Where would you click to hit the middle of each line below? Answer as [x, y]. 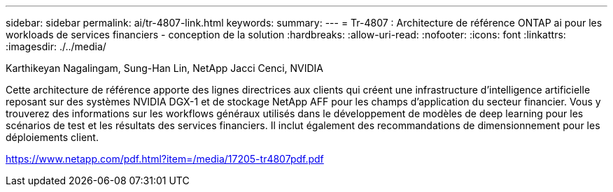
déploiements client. [52, 137]
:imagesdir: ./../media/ [56, 46]
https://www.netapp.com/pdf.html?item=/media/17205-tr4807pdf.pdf [165, 159]
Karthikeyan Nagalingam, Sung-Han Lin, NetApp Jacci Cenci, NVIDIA [165, 68]
